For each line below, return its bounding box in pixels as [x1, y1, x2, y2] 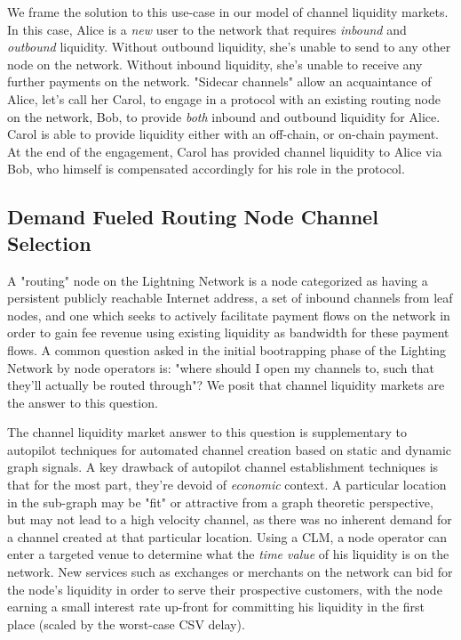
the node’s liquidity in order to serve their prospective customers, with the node [7, 579, 442, 598]
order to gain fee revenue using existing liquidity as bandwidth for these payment [7, 323, 449, 342]
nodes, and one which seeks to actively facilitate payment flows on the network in [7, 305, 450, 324]
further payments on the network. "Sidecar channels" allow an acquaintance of [7, 72, 432, 91]
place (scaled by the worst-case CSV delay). [7, 614, 245, 633]
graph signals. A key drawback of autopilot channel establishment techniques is [7, 458, 439, 476]
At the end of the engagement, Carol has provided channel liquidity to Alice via [7, 142, 442, 160]
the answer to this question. [7, 393, 158, 411]
